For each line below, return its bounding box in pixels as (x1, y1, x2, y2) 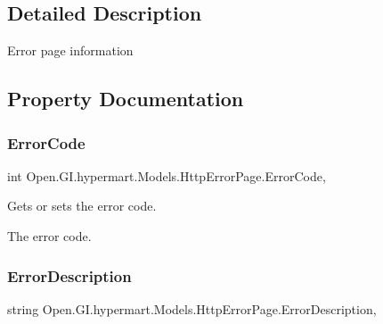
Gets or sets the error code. (7, 196, 157, 215)
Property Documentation (7, 85, 244, 112)
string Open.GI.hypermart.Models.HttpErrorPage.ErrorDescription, (7, 299, 377, 318)
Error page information (7, 41, 134, 60)
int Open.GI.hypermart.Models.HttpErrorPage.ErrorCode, (7, 166, 326, 185)
